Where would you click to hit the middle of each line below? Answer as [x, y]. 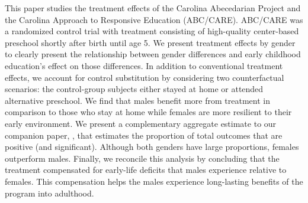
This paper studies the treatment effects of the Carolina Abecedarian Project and [153, 8]
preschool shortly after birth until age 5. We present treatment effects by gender [150, 42]
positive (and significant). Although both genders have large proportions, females [152, 147]
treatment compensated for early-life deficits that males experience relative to [146, 170]
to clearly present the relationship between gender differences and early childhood [153, 54]
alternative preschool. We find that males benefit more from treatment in [137, 100]
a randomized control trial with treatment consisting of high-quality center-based [152, 31]
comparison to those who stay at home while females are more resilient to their [148, 112]
